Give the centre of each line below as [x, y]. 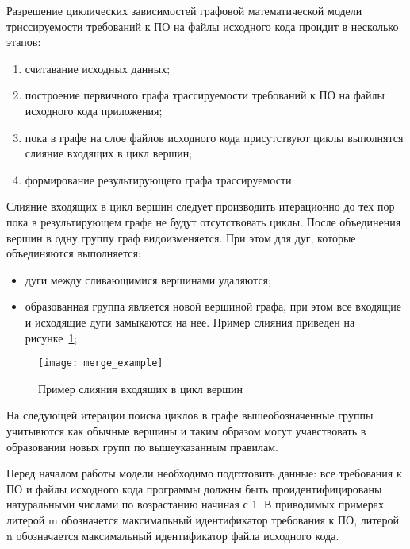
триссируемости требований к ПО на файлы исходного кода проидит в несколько [203, 26]
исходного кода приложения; [94, 110]
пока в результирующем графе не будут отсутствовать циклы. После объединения [204, 221]
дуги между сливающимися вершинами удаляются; [148, 279]
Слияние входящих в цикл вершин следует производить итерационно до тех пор [201, 206]
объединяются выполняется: [74, 253]
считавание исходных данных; [98, 68]
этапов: [24, 42]
